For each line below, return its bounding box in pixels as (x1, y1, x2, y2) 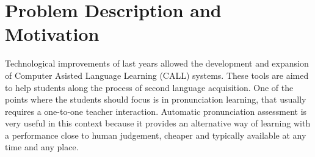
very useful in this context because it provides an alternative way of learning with (5, 117, 311, 130)
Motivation (5, 21, 100, 46)
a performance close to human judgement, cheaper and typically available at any (5, 128, 306, 141)
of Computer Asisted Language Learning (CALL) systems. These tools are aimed (5, 68, 309, 81)
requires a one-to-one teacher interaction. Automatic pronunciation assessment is (5, 104, 307, 117)
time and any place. (5, 141, 79, 153)
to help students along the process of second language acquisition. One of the (5, 81, 294, 93)
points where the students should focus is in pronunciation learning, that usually (5, 93, 306, 106)
